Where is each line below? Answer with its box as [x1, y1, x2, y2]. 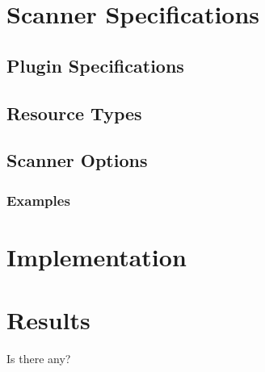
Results [6, 303, 90, 336]
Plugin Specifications [6, 52, 184, 77]
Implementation [6, 240, 187, 273]
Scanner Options [6, 148, 148, 173]
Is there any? [6, 350, 71, 367]
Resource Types [6, 100, 142, 125]
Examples [6, 190, 70, 210]
